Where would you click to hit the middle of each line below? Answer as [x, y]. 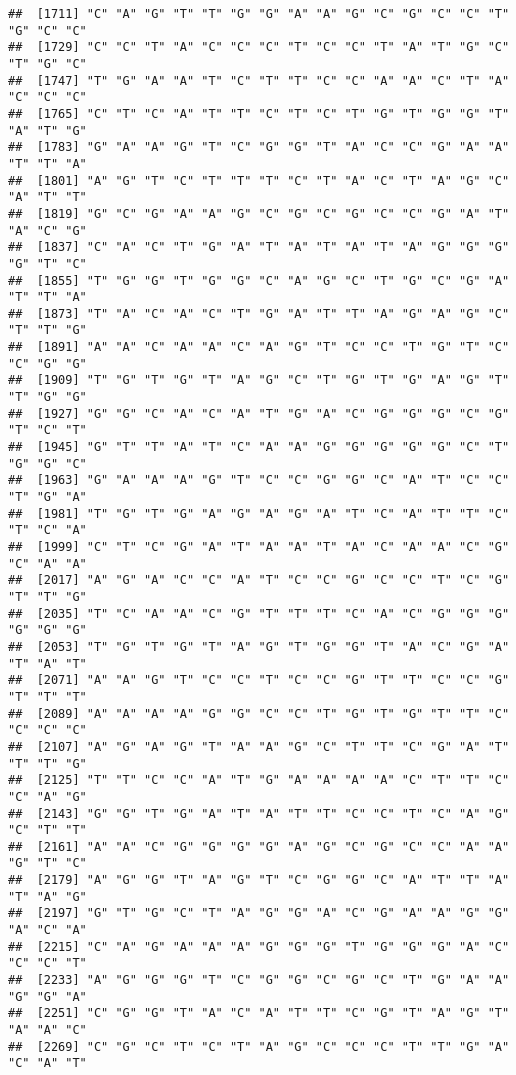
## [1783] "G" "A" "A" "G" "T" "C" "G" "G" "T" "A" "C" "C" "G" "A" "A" [259, 147]
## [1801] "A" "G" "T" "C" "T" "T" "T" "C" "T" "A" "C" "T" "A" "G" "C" [259, 180]
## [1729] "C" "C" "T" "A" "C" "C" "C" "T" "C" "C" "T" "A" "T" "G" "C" [259, 47]
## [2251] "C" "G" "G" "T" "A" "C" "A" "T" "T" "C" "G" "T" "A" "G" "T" [259, 1013]
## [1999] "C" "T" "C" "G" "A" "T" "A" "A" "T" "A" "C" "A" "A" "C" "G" [259, 547]
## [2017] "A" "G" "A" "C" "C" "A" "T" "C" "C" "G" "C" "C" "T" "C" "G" [259, 580]
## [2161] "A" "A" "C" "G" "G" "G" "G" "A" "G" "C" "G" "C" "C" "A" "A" [259, 846]
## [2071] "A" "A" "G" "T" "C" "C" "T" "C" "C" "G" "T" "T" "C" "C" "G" [259, 680]
